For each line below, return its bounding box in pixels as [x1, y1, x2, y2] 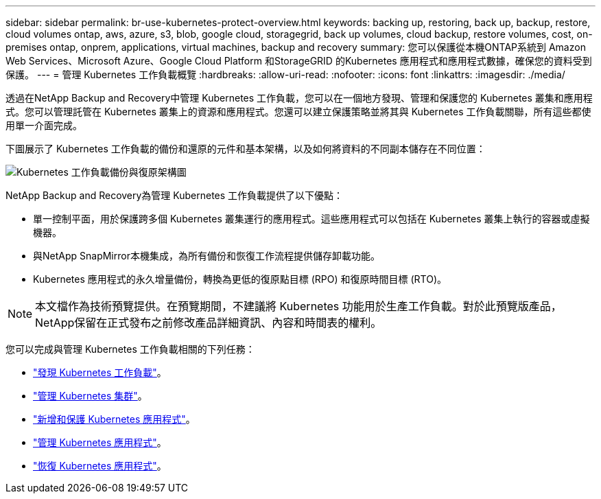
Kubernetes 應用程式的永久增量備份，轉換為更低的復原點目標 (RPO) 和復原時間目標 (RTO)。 [33, 273, 447, 285]
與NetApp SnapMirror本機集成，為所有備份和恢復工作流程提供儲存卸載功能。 [33, 250, 380, 262]
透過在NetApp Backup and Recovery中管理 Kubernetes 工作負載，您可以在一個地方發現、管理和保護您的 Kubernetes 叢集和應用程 [5, 92, 593, 104]
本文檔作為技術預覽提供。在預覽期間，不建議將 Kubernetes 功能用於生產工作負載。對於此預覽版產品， [35, 299, 562, 313]
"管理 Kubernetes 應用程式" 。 [33, 437, 167, 448]
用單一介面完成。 [5, 119, 82, 131]
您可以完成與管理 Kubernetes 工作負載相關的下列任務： [5, 343, 255, 355]
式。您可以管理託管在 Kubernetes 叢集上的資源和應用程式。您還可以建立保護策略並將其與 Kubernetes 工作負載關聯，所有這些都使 [5, 106, 591, 117]
